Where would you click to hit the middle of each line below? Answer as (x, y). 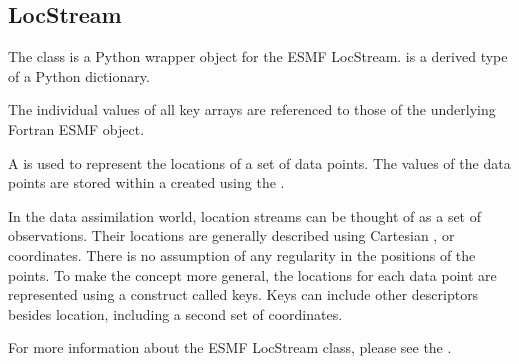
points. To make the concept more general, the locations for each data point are (252, 274)
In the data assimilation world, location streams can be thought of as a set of (245, 215)
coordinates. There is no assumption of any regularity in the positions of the (242, 254)
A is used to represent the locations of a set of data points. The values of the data (259, 162)
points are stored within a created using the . (146, 182)
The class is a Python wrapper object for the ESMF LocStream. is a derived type (258, 56)
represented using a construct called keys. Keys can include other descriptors (243, 294)
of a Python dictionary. (79, 75)
